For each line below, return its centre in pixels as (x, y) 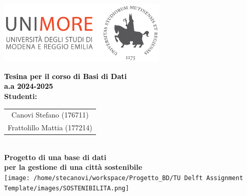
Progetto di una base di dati (55, 157)
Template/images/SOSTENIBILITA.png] (67, 188)
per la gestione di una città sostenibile (73, 167)
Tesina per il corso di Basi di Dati (65, 76)
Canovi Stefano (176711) (50, 115)
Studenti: (21, 96)
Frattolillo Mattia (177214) (50, 128)
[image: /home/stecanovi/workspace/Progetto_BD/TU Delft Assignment (124, 178)
